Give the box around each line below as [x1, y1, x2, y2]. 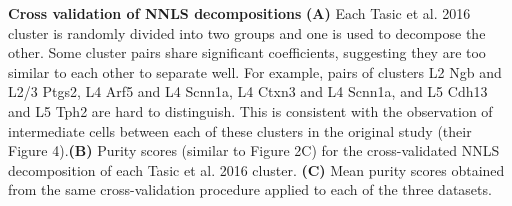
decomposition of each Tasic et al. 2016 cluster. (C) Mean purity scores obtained [8, 159, 505, 180]
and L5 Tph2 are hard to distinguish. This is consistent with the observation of [8, 100, 493, 121]
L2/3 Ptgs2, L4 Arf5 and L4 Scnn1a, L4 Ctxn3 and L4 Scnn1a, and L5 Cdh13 [8, 81, 488, 102]
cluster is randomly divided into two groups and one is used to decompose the [8, 22, 486, 43]
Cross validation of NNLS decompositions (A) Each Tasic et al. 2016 [8, 3, 471, 23]
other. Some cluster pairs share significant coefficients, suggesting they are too [8, 42, 486, 63]
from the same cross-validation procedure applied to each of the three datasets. [8, 179, 492, 200]
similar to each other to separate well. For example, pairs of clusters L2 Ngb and [8, 61, 502, 82]
